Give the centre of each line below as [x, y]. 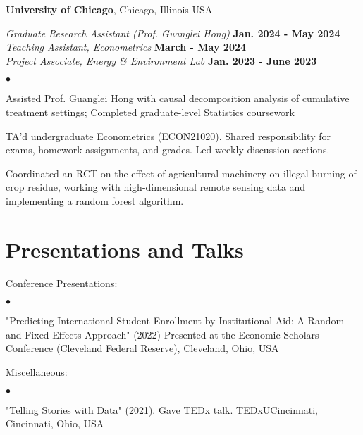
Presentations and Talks [125, 249]
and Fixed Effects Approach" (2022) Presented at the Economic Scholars [162, 334]
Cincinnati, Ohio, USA [55, 423]
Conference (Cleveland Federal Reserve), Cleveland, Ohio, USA [142, 348]
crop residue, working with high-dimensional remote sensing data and [156, 187]
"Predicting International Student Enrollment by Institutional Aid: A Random [175, 321]
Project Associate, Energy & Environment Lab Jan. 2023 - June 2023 [161, 60]
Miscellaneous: [37, 372]
